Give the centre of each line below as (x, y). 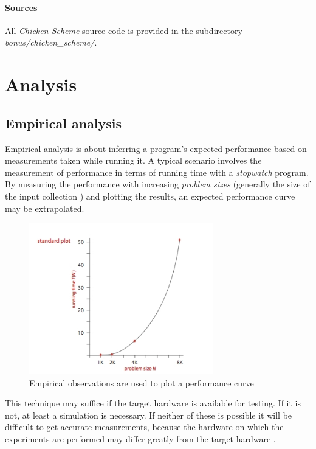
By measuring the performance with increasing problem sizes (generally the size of (158, 184)
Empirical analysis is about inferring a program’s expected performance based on (156, 148)
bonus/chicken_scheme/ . (51, 42)
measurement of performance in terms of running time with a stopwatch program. (157, 172)
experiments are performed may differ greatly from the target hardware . (140, 438)
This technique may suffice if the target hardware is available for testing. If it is (153, 403)
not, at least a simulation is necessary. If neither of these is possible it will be (149, 415)
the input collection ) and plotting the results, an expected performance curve (150, 196)
